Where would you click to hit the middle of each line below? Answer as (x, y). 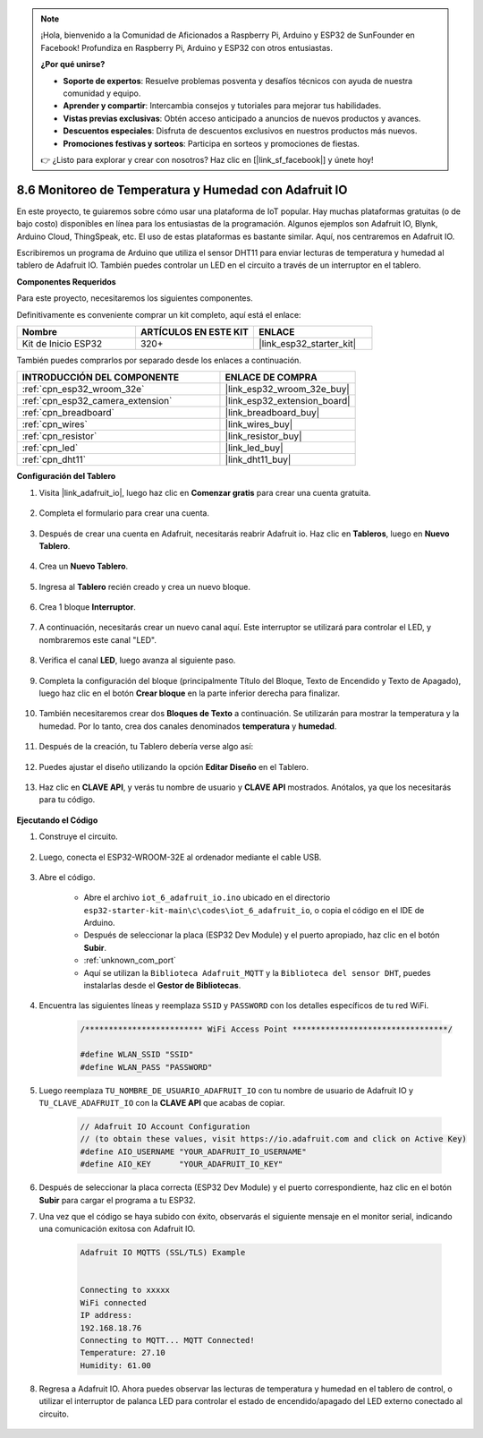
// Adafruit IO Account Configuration (165, 1126)
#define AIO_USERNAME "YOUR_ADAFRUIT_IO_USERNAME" (194, 1151)
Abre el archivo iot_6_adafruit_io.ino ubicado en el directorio (207, 898)
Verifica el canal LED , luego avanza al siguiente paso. (137, 660)
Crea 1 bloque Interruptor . (87, 607)
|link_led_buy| (254, 448)
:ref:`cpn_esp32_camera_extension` (97, 401)
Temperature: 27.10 (123, 1353)
